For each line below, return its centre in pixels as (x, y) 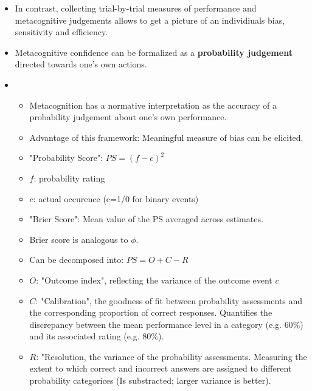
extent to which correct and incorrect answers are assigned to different (161, 368)
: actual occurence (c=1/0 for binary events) (116, 198)
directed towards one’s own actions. (81, 64)
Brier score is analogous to (79, 239)
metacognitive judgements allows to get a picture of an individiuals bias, (150, 20)
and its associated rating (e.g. (85, 336)
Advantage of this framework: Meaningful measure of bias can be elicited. (166, 137)
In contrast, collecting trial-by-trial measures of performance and (136, 8)
